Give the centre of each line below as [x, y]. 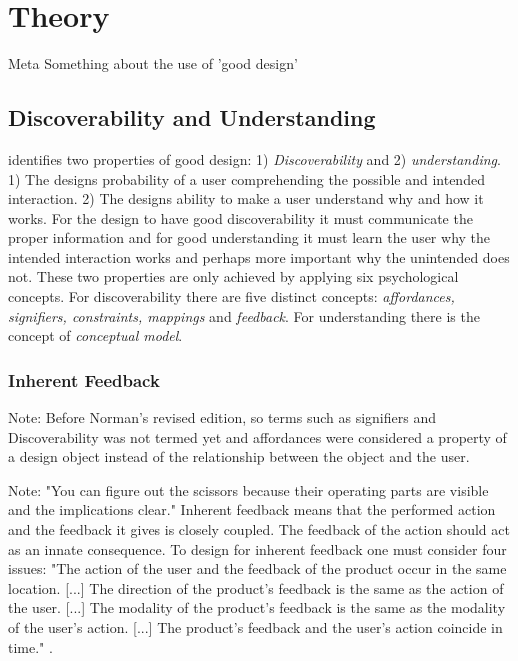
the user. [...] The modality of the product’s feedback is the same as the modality [257, 607]
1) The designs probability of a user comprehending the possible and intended [246, 178]
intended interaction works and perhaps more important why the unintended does [259, 256]
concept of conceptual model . [95, 335]
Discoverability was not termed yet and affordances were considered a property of [257, 436]
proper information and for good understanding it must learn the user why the [249, 237]
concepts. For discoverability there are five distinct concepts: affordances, [231, 296]
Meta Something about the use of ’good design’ [153, 63]
